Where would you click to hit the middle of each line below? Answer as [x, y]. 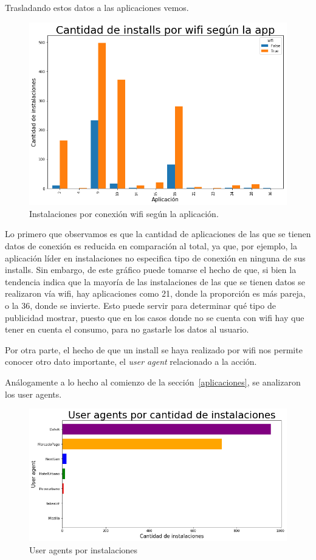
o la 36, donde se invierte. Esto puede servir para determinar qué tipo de [140, 305]
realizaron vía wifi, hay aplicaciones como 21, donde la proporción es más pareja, [155, 293]
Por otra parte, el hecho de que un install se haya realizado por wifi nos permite [154, 349]
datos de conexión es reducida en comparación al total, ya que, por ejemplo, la [151, 245]
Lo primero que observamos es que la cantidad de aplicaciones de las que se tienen [158, 234]
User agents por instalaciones [84, 549]
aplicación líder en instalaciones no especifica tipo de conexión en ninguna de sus [155, 258]
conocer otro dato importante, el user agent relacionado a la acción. [131, 361]
